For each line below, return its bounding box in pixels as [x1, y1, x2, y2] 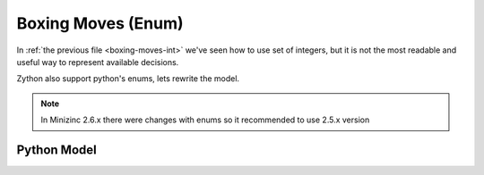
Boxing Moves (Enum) [16, 13, 184, 33]
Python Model [16, 142, 98, 157]
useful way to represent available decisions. [16, 56, 179, 67]
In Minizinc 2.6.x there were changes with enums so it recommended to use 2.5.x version [40, 114, 370, 125]
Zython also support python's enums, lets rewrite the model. [16, 73, 240, 84]
